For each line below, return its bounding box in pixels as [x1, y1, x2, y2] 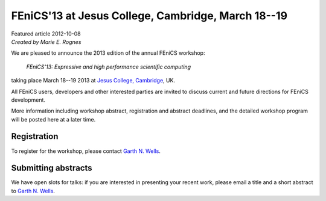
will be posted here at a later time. [11, 116, 96, 123]
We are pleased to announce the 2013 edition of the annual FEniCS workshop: [11, 49, 205, 57]
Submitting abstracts [11, 163, 93, 173]
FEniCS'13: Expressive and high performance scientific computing [26, 63, 191, 70]
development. [11, 96, 45, 104]
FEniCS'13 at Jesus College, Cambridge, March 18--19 [11, 9, 288, 22]
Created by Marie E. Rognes [11, 38, 81, 45]
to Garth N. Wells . [11, 187, 56, 194]
